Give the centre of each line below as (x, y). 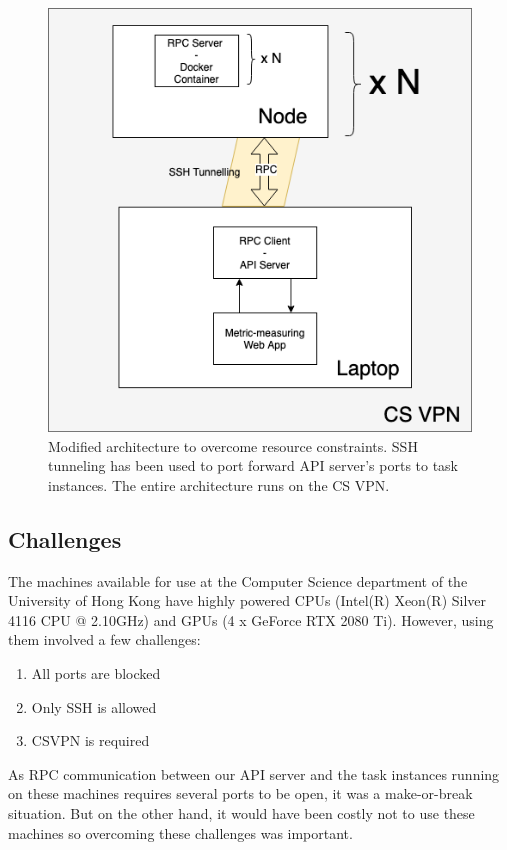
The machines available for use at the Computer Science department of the (238, 580)
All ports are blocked (96, 672)
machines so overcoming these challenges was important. (180, 832)
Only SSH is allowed (94, 706)
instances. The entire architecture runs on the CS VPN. (219, 484)
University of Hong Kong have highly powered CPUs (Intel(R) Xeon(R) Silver (247, 600)
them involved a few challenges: (104, 639)
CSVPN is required (90, 740)
